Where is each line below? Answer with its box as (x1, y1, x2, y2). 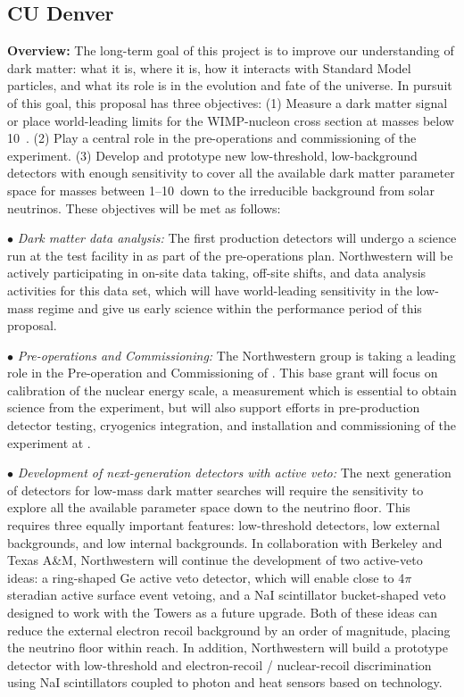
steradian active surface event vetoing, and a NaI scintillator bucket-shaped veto (7, 585, 446, 604)
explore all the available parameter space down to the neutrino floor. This (7, 498, 410, 517)
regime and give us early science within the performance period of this (37, 298, 422, 317)
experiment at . (7, 433, 91, 452)
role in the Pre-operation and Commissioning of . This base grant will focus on (7, 363, 438, 382)
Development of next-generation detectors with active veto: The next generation (17, 463, 452, 482)
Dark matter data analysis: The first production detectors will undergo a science (17, 228, 457, 247)
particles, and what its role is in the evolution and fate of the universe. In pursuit (7, 76, 452, 95)
